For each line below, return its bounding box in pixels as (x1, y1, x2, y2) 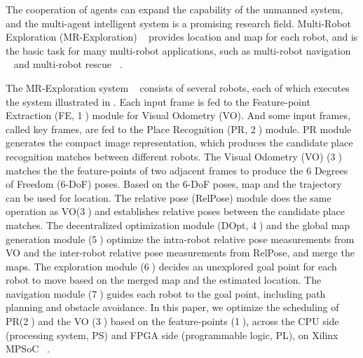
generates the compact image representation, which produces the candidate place (6, 135, 353, 150)
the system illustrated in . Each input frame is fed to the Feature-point (6, 94, 310, 109)
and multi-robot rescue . (13, 57, 123, 71)
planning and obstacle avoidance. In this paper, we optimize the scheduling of (6, 300, 339, 315)
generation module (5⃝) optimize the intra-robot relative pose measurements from (6, 231, 355, 246)
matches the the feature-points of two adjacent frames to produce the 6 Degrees (6, 163, 348, 177)
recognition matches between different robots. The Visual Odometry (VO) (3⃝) (6, 149, 342, 163)
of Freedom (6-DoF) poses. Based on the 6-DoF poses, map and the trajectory (6, 177, 342, 191)
